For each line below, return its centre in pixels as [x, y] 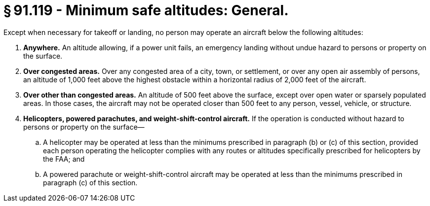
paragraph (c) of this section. [90, 182]
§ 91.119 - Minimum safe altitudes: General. [146, 10]
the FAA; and [64, 159]
